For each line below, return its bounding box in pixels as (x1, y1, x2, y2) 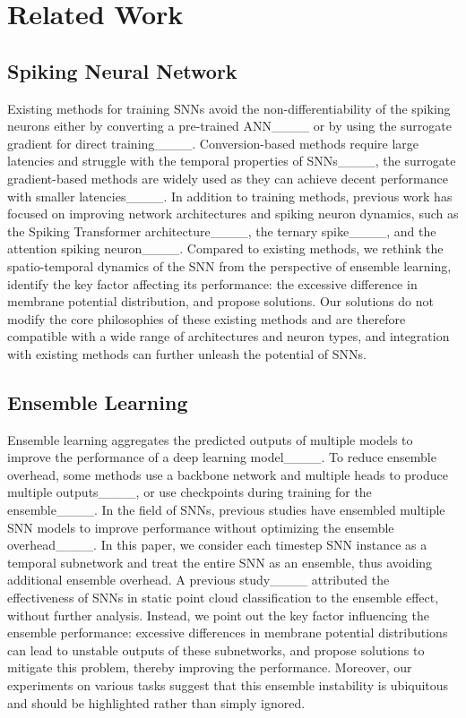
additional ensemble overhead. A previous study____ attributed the (7, 570, 390, 589)
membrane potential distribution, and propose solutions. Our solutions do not (7, 292, 434, 311)
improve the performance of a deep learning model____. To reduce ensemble (7, 448, 436, 466)
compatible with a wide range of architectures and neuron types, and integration (7, 327, 450, 346)
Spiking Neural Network (7, 56, 237, 84)
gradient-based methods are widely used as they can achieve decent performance (7, 168, 448, 187)
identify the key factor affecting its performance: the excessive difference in (7, 274, 418, 293)
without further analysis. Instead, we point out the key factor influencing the (7, 605, 429, 624)
